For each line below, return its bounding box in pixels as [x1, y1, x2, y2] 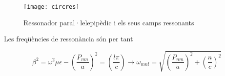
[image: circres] [23, 3, 80, 10]
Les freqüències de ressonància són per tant [4, 34, 133, 44]
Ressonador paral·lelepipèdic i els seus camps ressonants [23, 17, 194, 27]
